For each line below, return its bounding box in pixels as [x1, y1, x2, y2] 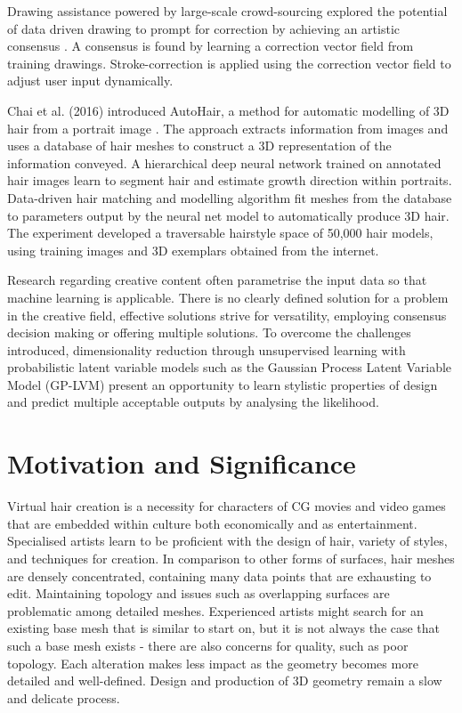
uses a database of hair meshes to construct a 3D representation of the [7, 136, 392, 155]
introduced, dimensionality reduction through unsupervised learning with [7, 340, 406, 359]
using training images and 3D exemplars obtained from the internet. [7, 240, 379, 259]
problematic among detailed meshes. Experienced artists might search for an [7, 601, 424, 620]
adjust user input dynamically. [7, 71, 174, 90]
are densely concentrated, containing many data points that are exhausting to [7, 566, 432, 585]
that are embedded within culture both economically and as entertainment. [7, 514, 417, 532]
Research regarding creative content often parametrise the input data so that [7, 271, 427, 289]
